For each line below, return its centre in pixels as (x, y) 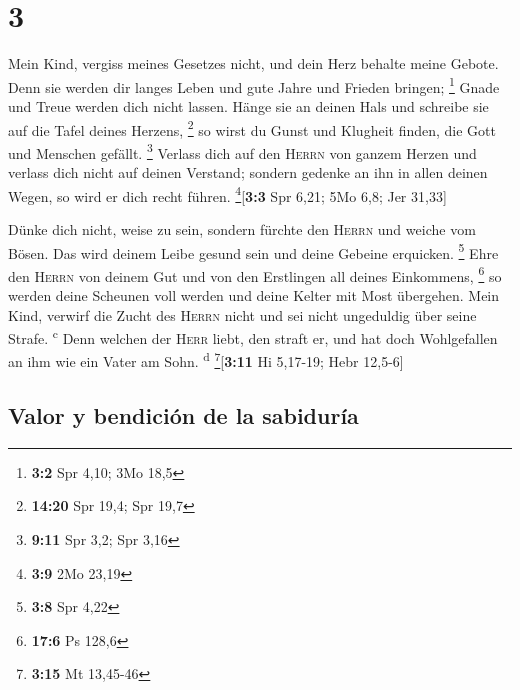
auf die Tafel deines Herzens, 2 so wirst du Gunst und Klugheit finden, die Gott (252, 128)
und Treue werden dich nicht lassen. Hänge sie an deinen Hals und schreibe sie (248, 105)
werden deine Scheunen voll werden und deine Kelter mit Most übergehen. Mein (254, 295)
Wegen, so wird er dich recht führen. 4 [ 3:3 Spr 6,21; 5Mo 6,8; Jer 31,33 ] (227, 194)
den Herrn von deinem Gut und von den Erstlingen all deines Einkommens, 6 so (255, 274)
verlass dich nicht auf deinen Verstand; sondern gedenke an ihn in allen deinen (248, 172)
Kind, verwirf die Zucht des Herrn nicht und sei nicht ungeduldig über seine (242, 314)
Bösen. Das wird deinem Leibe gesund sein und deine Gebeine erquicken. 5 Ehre (253, 251)
